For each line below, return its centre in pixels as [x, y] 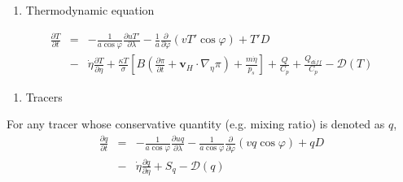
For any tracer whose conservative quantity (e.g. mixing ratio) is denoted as [196, 124]
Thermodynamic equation [90, 10]
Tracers [44, 96]
